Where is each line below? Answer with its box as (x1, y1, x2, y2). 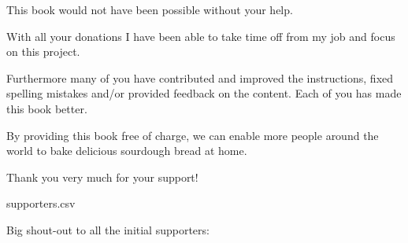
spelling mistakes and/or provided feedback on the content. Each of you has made (6, 85, 402, 101)
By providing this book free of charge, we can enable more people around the (6, 127, 379, 143)
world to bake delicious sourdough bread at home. (6, 142, 247, 159)
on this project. (6, 43, 80, 60)
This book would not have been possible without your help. (6, 2, 293, 17)
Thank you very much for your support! (6, 168, 198, 185)
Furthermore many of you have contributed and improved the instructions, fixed (6, 69, 394, 86)
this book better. (6, 100, 87, 116)
